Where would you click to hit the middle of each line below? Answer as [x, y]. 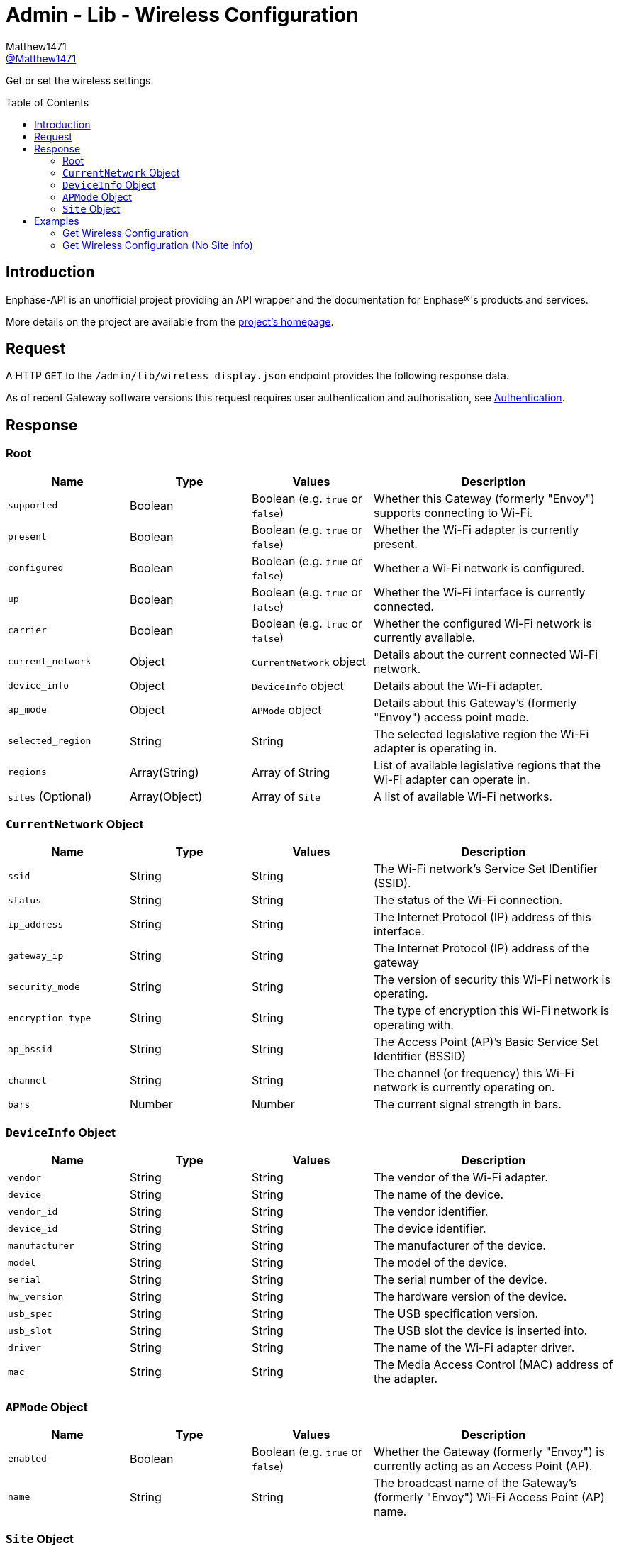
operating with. [414, 1025]
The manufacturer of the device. [460, 1246]
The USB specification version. [456, 1314]
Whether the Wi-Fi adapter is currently [476, 529]
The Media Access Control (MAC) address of [493, 1365]
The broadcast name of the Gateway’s [475, 1483]
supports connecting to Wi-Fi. [453, 512]
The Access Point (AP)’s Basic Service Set [486, 1042]
